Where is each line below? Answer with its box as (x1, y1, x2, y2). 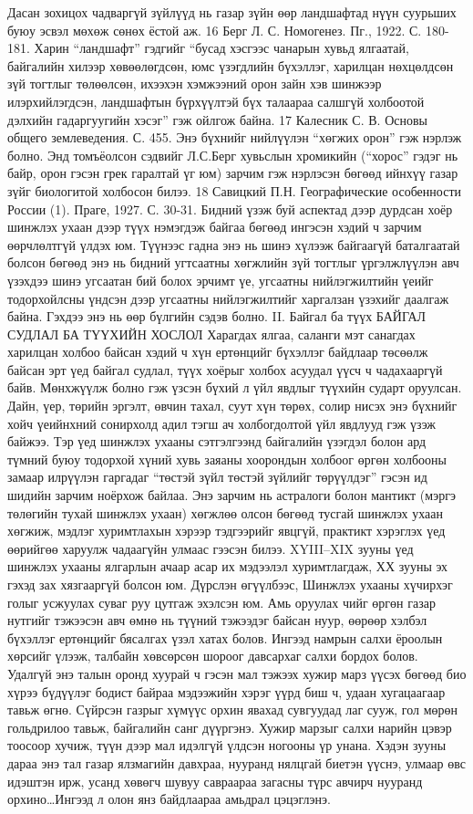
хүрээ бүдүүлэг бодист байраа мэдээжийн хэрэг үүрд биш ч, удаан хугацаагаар (7, 682, 446, 701)
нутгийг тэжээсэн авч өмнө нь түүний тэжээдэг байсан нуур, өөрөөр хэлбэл (7, 610, 427, 630)
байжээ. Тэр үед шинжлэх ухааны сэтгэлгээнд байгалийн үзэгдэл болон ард (7, 432, 427, 451)
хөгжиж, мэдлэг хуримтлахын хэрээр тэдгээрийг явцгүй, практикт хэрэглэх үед (7, 521, 446, 540)
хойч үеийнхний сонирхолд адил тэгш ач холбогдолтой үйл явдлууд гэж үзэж (7, 413, 436, 433)
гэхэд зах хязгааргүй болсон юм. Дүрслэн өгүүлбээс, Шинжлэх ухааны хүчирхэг (7, 575, 453, 593)
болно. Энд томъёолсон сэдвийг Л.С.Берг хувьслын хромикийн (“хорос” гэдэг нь (7, 145, 458, 164)
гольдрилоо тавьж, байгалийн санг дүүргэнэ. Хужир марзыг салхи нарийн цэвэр (7, 717, 452, 736)
